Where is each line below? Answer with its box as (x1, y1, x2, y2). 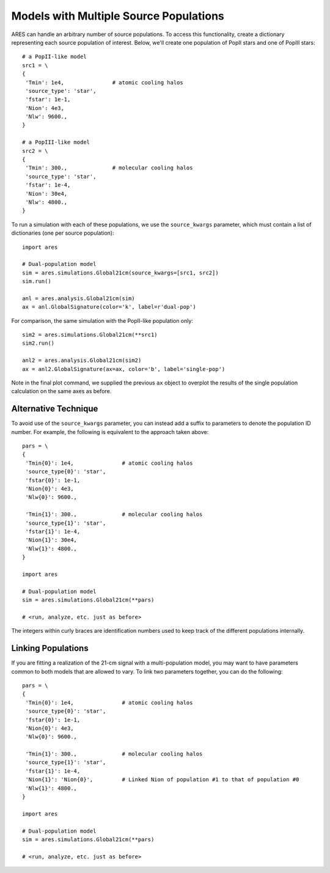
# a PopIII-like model (22, 139, 90, 146)
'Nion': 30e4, (25, 190, 68, 197)
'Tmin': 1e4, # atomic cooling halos (25, 79, 183, 86)
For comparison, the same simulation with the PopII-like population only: (11, 317, 194, 324)
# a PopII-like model (22, 53, 87, 61)
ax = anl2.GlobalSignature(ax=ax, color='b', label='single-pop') (22, 366, 226, 372)
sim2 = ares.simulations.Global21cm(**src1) (22, 331, 158, 339)
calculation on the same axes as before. (11, 388, 112, 395)
